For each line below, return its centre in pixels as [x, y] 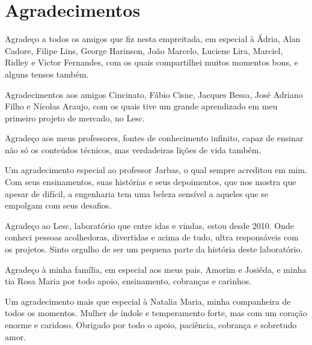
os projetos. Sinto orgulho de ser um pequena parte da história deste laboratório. [154, 249]
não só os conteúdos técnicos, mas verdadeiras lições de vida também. [133, 149]
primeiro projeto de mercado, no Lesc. [75, 118]
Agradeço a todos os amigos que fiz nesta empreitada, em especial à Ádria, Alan [153, 39]
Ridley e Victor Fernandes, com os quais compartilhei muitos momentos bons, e [151, 62]
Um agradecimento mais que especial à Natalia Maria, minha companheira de [148, 301]
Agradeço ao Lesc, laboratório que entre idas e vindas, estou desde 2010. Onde [149, 225]
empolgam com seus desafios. [58, 205]
